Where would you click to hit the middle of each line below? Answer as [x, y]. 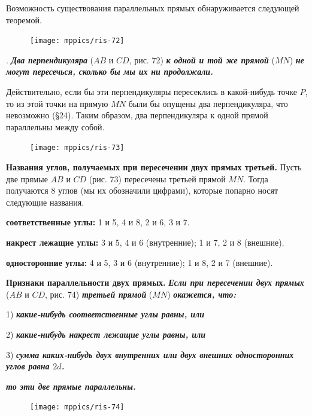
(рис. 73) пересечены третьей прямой [157, 178]
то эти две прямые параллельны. [71, 386]
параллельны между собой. [55, 126]
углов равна [28, 366]
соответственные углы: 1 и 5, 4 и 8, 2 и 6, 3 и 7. [98, 222]
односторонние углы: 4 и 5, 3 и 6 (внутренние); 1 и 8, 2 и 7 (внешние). [140, 262]
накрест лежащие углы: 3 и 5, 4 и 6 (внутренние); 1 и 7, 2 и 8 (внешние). [145, 242]
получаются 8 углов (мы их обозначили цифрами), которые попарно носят [142, 190]
